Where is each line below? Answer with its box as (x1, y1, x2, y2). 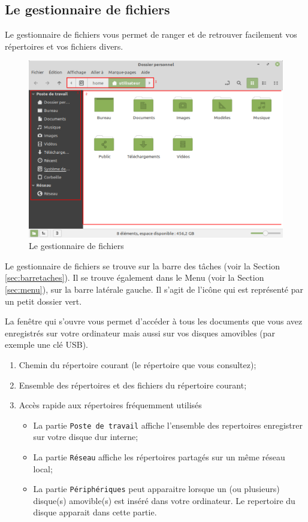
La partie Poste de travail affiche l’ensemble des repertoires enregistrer (33, 418, 303, 431)
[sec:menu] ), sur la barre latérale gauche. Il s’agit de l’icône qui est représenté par (5, 283, 304, 295)
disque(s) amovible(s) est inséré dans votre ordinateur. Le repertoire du (33, 494, 295, 506)
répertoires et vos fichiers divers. (5, 40, 123, 52)
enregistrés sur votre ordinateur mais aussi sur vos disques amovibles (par (5, 326, 276, 339)
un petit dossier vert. (5, 295, 82, 307)
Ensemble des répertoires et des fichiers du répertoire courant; (19, 378, 247, 391)
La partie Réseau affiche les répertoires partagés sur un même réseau (33, 450, 285, 463)
